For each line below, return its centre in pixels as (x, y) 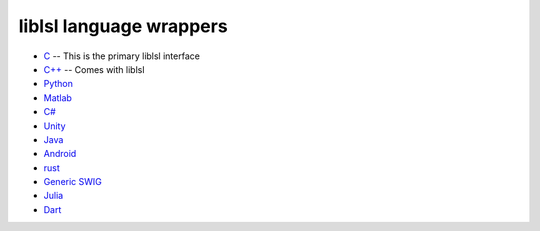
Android (60, 154)
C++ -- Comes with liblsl (94, 69)
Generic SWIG (72, 182)
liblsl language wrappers (123, 26)
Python (58, 84)
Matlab (57, 97)
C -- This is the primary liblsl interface (121, 56)
